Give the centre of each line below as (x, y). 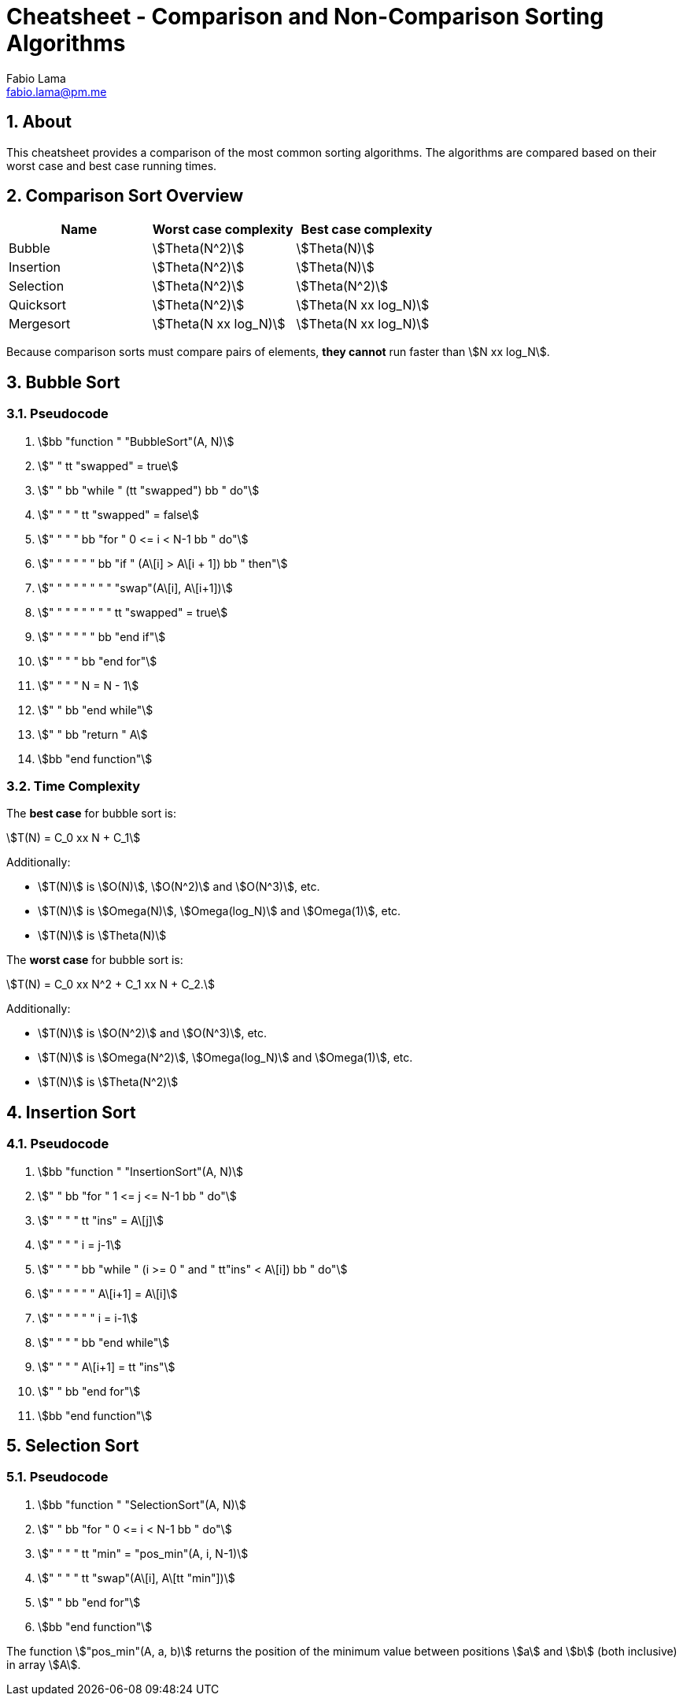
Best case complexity (367, 230)
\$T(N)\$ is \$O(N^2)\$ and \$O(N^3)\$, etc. (153, 1033)
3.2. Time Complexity (74, 786)
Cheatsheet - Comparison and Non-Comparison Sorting (305, 17)
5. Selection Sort (73, 1446)
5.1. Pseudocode (57, 1477)
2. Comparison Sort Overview (125, 196)
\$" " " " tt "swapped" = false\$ (118, 514)
